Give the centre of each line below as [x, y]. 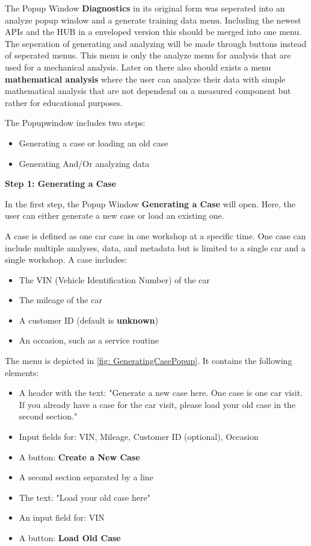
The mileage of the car [60, 300]
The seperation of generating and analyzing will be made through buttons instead [156, 43]
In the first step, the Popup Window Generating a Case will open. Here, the [150, 203]
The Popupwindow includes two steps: [75, 123]
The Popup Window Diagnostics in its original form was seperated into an [145, 8]
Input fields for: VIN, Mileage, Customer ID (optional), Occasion [139, 437]
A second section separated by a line [86, 477]
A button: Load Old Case [70, 538]
